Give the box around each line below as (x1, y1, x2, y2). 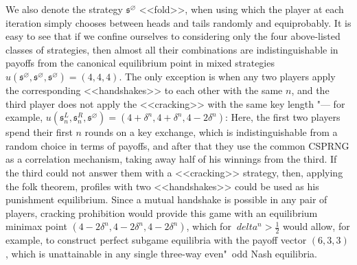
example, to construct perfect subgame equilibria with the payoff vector (5, 233, 307, 247)
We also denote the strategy (5, 2, 123, 16)
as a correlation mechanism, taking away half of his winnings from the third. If (5, 152, 337, 166)
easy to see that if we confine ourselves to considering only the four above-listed (5, 29, 341, 43)
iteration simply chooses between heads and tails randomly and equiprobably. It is (5, 15, 352, 30)
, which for (186, 219, 231, 233)
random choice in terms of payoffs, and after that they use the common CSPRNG (5, 138, 349, 152)
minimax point (5, 219, 67, 233)
